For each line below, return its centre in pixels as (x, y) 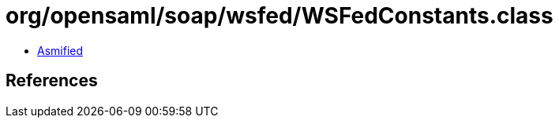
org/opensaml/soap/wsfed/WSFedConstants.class (279, 16)
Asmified (60, 50)
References (52, 81)
